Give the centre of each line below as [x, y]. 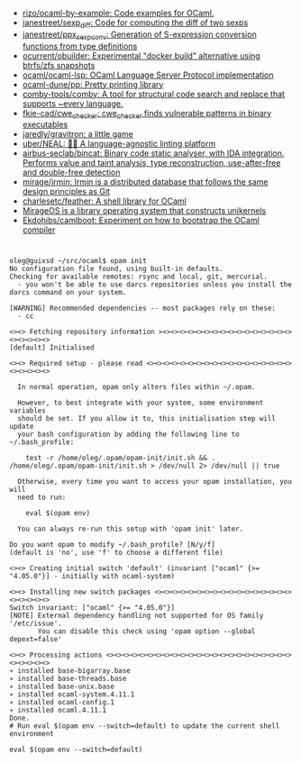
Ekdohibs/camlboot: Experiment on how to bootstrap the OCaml [141, 221]
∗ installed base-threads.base [68, 678]
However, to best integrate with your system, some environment [141, 403]
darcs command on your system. [68, 292]
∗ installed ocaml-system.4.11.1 [72, 694]
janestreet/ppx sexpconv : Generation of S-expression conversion [139, 35]
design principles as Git [66, 192]
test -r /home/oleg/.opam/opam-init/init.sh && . [121, 458]
